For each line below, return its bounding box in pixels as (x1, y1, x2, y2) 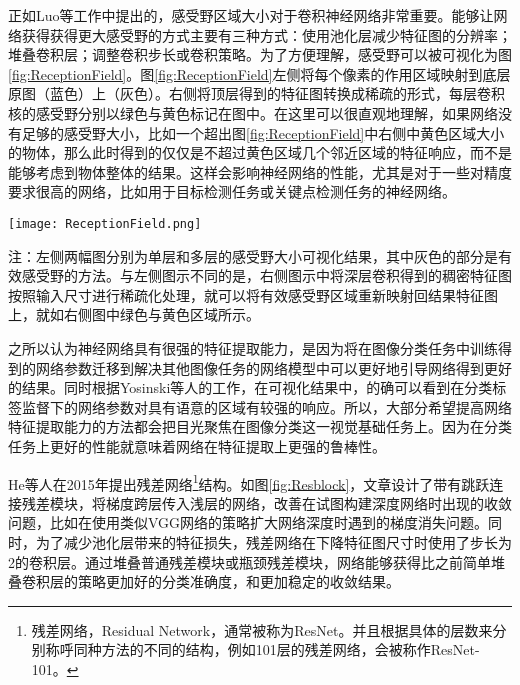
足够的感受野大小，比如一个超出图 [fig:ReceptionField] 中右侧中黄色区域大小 (21, 122, 505, 143)
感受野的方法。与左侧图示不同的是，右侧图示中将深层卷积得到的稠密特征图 (21, 265, 512, 286)
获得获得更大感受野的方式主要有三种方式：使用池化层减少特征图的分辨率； (21, 24, 512, 45)
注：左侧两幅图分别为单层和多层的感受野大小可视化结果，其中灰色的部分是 (8, 245, 498, 266)
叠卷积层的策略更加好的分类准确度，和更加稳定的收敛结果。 (8, 571, 400, 592)
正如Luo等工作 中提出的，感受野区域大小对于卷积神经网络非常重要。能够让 (8, 5, 494, 25)
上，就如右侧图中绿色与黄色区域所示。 (8, 304, 260, 325)
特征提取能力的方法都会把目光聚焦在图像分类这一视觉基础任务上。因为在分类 (8, 416, 512, 437)
